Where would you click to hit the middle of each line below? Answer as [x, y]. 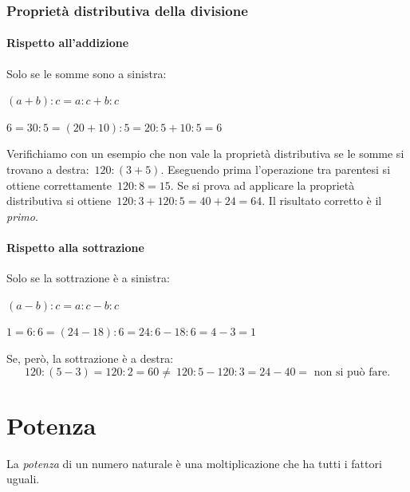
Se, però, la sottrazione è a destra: [90, 358]
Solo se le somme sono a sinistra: [87, 73]
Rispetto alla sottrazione [75, 247]
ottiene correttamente [59, 185]
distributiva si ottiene [59, 201]
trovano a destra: [48, 169]
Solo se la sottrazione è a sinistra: [88, 278]
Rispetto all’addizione [68, 43]
